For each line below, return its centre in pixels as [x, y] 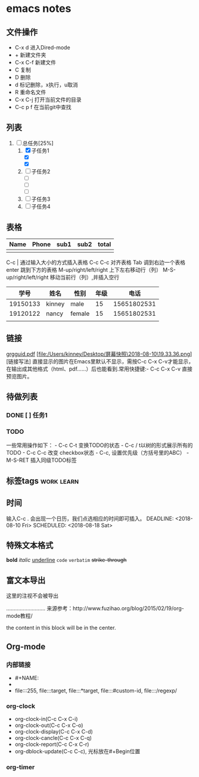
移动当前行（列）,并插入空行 [85, 277]
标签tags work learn [43, 481]
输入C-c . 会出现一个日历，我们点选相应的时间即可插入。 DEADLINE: [90, 518]
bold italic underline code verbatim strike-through [66, 560]
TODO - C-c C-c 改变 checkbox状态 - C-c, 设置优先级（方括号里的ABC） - [98, 453]
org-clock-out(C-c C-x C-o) [49, 725]
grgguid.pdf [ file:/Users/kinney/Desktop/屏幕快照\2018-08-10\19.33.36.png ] [99, 354]
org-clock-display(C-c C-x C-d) [54, 732]
